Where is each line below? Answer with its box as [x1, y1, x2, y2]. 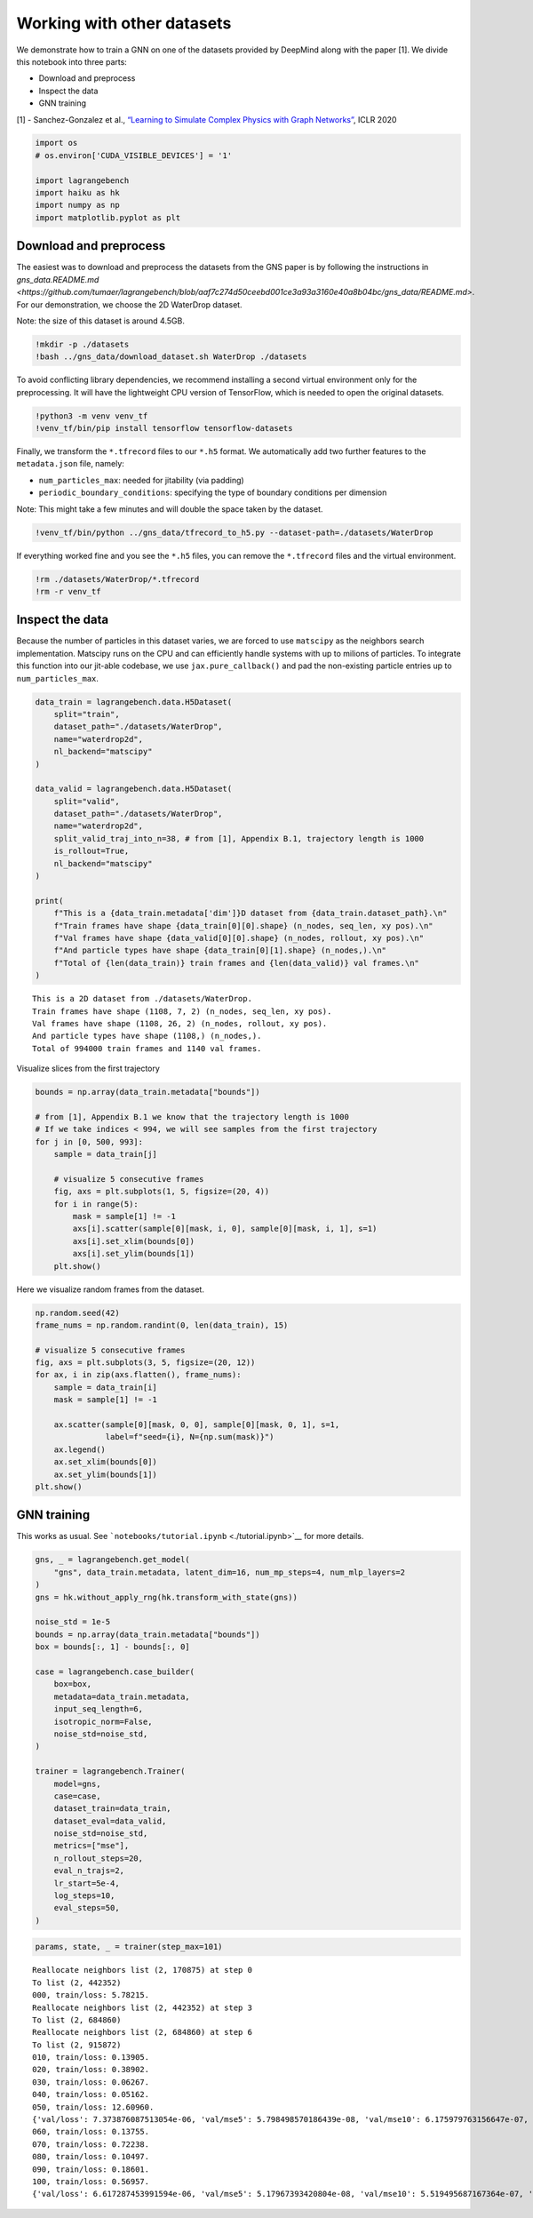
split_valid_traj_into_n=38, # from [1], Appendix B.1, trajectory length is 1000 [53, 834, 425, 843]
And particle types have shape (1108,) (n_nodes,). [32, 1031, 262, 1041]
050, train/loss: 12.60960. [32, 2102, 155, 2112]
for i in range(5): [53, 1199, 139, 1209]
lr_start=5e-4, [53, 1878, 120, 1888]
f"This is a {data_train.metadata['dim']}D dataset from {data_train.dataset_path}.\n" [53, 908, 448, 919]
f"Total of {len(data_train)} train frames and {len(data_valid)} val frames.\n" [53, 958, 419, 968]
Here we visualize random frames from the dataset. [16, 1284, 204, 1295]
